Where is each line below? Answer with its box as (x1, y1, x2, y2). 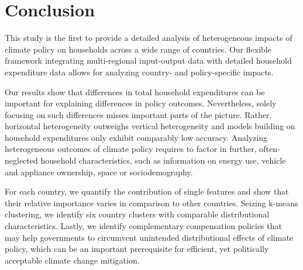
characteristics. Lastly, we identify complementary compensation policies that (5, 220, 282, 232)
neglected (5, 154, 38, 167)
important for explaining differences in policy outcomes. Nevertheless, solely (5, 97, 277, 109)
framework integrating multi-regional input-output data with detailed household (5, 54, 292, 67)
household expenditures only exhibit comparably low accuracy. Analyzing (5, 131, 268, 143)
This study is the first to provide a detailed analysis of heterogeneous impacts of (5, 32, 292, 44)
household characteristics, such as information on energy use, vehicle (40, 154, 286, 167)
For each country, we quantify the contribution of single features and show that (5, 185, 289, 198)
